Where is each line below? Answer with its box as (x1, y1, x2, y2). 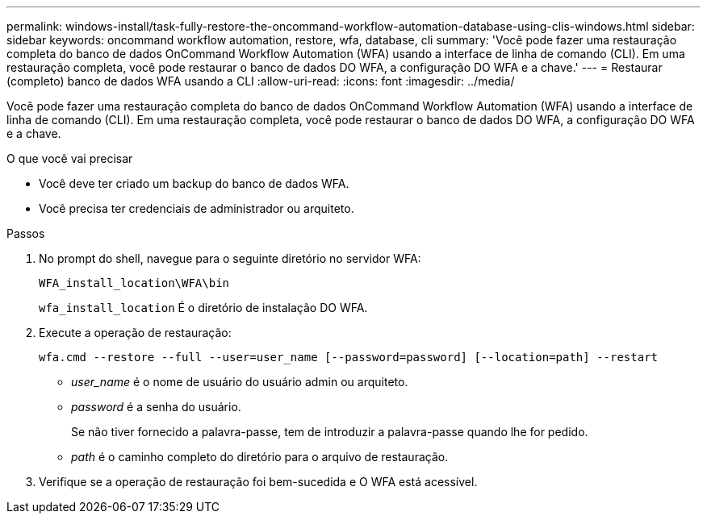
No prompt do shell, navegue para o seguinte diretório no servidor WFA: (39, 252, 421, 265)
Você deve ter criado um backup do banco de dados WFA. (39, 177, 349, 190)
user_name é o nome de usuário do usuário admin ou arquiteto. (71, 375, 408, 389)
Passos (6, 227, 45, 240)
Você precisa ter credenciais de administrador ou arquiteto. (39, 202, 354, 215)
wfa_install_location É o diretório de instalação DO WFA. (39, 301, 368, 314)
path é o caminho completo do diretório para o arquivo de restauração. (71, 450, 449, 464)
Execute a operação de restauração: (39, 326, 232, 339)
